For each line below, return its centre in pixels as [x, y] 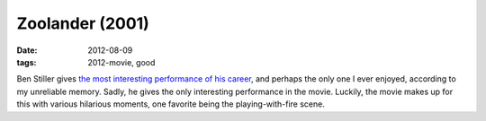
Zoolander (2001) [83, 23]
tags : [27, 62]
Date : [27, 50]
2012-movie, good [121, 62]
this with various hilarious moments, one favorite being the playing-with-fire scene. [171, 104]
